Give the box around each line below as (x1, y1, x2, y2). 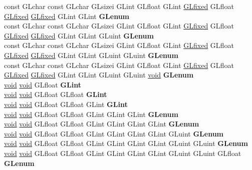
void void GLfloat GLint (4, 79, 81, 89)
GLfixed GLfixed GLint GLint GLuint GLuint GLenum (4, 49, 178, 60)
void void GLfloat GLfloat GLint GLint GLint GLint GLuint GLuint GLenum (4, 138, 248, 148)
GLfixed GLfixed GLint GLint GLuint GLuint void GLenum (4, 69, 194, 80)
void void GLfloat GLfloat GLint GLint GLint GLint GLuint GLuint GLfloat (4, 147, 241, 158)
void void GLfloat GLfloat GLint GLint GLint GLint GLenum (4, 118, 199, 129)
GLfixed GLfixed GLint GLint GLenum (4, 10, 130, 21)
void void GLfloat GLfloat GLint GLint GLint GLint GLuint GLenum (4, 128, 223, 138)
